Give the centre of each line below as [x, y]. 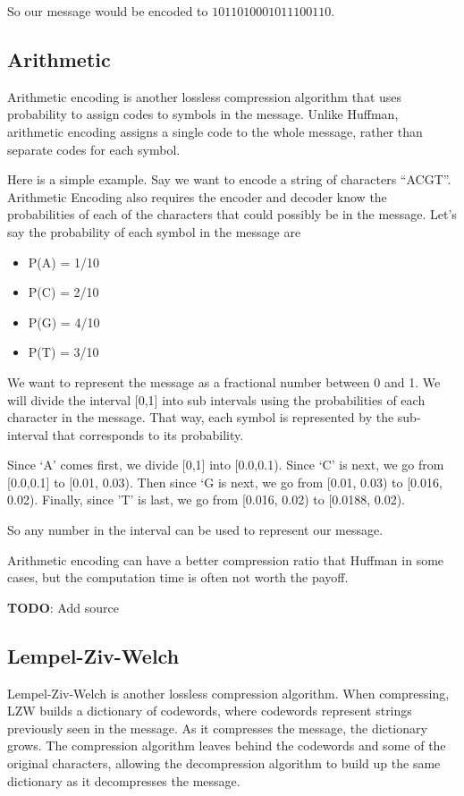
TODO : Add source [63, 607]
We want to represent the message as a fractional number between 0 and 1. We [224, 381]
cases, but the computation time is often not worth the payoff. [178, 577]
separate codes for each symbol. [94, 149]
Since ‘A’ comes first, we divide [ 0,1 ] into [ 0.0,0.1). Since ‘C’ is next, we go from [226, 465]
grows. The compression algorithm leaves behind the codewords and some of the [227, 745]
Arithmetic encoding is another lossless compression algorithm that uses [205, 96]
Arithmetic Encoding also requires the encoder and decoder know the [197, 196]
